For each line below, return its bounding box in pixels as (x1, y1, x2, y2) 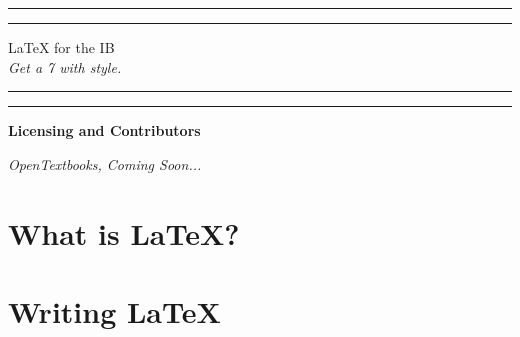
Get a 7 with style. (8, 56, 122, 77)
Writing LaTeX (8, 290, 221, 331)
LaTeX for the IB (8, 37, 115, 57)
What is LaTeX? (8, 212, 240, 253)
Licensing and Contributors (8, 120, 201, 141)
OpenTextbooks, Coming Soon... (8, 153, 202, 174)
